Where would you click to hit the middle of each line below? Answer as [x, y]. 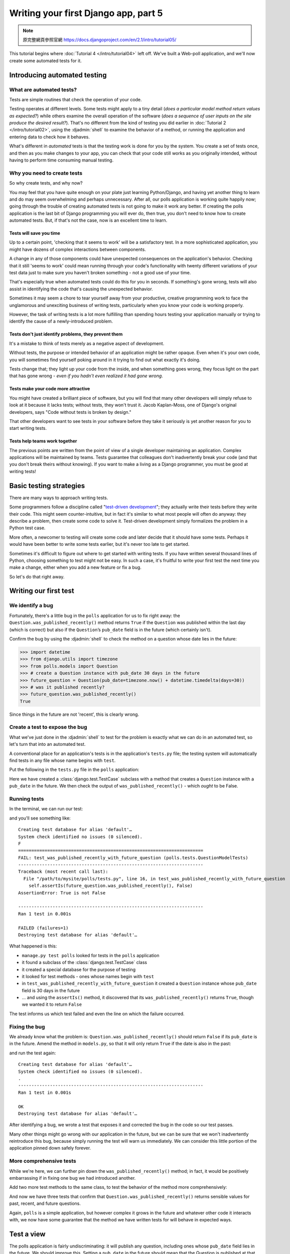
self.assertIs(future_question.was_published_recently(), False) [111, 886]
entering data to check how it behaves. [49, 137]
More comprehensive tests [43, 1161]
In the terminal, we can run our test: [46, 809]
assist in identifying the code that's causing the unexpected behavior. [81, 289]
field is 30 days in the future [51, 990]
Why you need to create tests [46, 173]
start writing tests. [28, 428]
